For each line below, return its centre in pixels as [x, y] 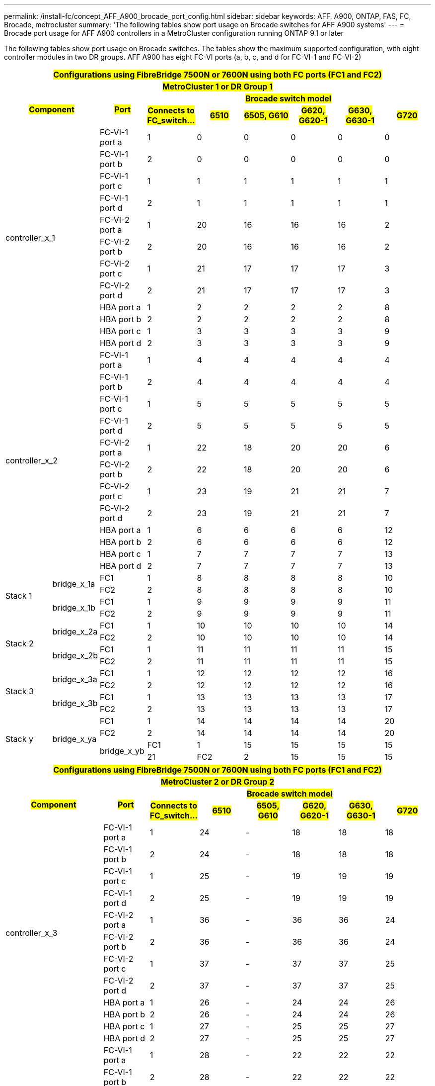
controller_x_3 [32, 933]
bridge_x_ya [74, 739]
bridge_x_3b [75, 703]
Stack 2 [20, 643]
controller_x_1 [30, 238]
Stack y [19, 739]
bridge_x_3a [75, 679]
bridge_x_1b [74, 608]
